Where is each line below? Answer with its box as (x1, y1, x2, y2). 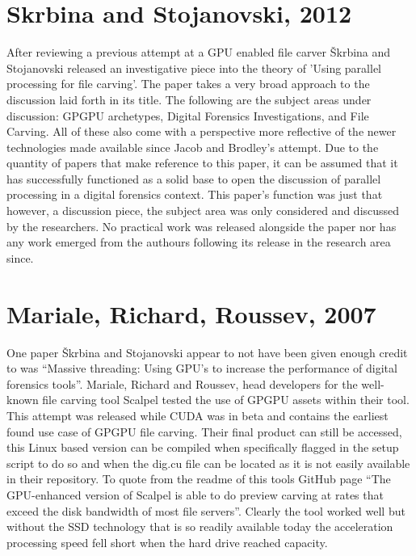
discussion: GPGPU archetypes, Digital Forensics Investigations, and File (6, 107, 369, 124)
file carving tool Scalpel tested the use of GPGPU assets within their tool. (42, 391, 410, 408)
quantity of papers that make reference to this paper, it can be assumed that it (6, 154, 398, 171)
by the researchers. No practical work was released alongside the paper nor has (6, 217, 397, 234)
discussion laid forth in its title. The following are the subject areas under (6, 91, 372, 107)
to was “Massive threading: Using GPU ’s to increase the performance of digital (6, 360, 397, 377)
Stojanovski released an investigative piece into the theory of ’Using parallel (6, 59, 381, 76)
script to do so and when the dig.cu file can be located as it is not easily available (6, 454, 410, 471)
